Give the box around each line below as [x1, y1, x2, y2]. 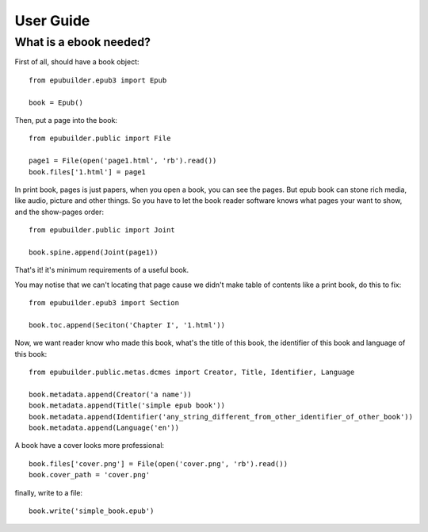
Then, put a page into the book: [14, 115, 118, 124]
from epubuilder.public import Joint [29, 226, 176, 235]
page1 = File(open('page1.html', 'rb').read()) [29, 156, 217, 166]
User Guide [14, 12, 90, 29]
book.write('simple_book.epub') [29, 506, 155, 515]
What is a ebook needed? [14, 35, 151, 49]
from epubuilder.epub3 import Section [29, 298, 180, 308]
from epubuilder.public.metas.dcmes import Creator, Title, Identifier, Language [29, 367, 355, 377]
